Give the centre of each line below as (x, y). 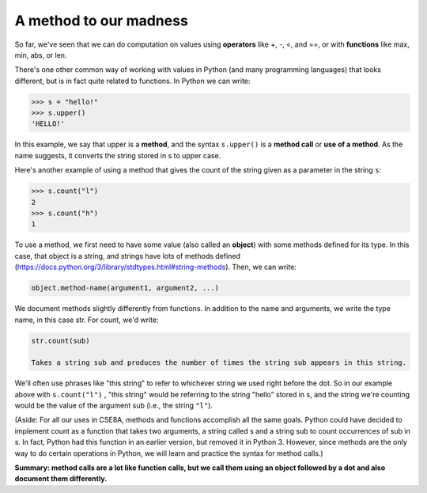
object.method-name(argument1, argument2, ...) (125, 288)
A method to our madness (102, 21)
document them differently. (61, 479)
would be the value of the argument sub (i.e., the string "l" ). (114, 406)
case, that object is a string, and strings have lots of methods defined (128, 256)
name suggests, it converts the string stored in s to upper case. (118, 155)
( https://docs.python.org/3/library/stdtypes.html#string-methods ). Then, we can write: (155, 267)
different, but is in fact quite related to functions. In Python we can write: (132, 81)
